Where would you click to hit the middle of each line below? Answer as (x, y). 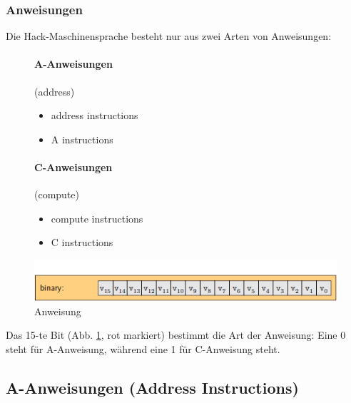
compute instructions (97, 218)
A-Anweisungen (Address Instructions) (152, 387)
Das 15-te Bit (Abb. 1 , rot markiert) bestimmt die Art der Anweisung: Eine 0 (176, 335)
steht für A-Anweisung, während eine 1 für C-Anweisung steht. (143, 348)
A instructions (82, 139)
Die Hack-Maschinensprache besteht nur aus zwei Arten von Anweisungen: (169, 36)
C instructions (82, 242)
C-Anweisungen (73, 167)
